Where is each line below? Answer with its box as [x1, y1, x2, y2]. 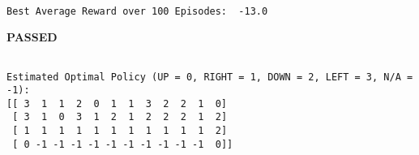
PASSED [6, 28, 58, 45]
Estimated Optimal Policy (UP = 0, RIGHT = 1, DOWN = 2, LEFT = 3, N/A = [6, 71, 413, 83]
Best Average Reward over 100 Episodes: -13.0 [6, 5, 268, 17]
